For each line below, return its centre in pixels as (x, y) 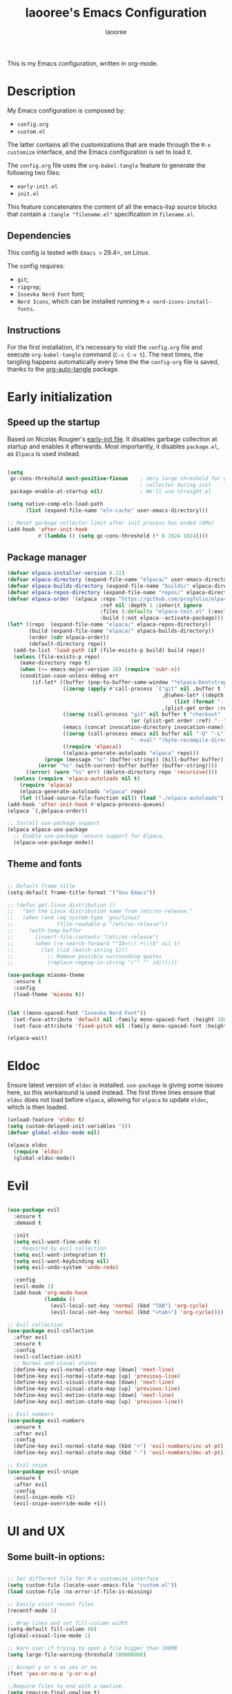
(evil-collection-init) (47, 1357)
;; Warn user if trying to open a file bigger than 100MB (92, 1648)
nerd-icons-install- (182, 302)
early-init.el (37, 187)
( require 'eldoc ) (38, 1152)
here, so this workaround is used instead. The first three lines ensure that (111, 1092)
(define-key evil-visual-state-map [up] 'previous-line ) (97, 1389)
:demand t (27, 1223)
